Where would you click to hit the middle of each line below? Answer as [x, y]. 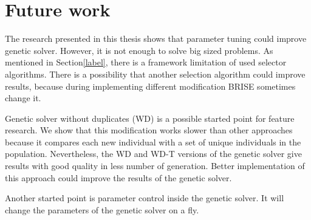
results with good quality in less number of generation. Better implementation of [155, 166]
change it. [23, 98]
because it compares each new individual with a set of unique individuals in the [153, 142]
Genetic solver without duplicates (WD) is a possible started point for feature [150, 118]
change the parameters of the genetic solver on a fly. [102, 209]
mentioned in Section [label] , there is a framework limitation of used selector [146, 62]
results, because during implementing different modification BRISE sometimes [150, 86]
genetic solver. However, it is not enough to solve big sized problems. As [139, 50]
